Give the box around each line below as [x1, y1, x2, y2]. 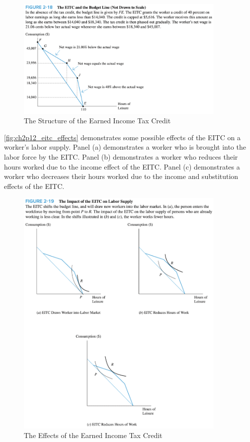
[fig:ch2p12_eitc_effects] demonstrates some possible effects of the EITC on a [4, 132, 241, 142]
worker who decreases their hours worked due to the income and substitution [4, 171, 239, 181]
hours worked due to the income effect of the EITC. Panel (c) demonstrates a [4, 161, 240, 172]
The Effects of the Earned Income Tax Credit [24, 430, 163, 441]
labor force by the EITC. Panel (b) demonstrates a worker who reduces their [4, 151, 238, 162]
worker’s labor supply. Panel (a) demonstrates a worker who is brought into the [4, 142, 246, 152]
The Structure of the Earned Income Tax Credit [24, 115, 171, 126]
